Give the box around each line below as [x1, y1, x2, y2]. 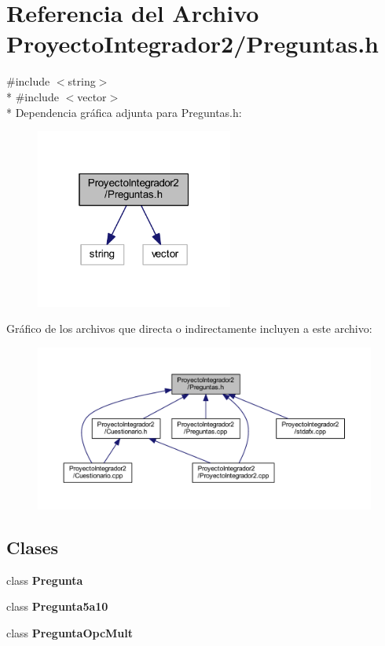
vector [77, 88, 107, 104]
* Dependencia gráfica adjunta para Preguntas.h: [6, 104, 242, 120]
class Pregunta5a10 [6, 598, 108, 615]
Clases [6, 535, 59, 560]
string [68, 73, 96, 89]
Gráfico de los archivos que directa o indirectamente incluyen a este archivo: [6, 320, 372, 337]
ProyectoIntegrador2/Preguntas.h [6, 27, 379, 60]
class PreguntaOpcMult [6, 625, 134, 641]
